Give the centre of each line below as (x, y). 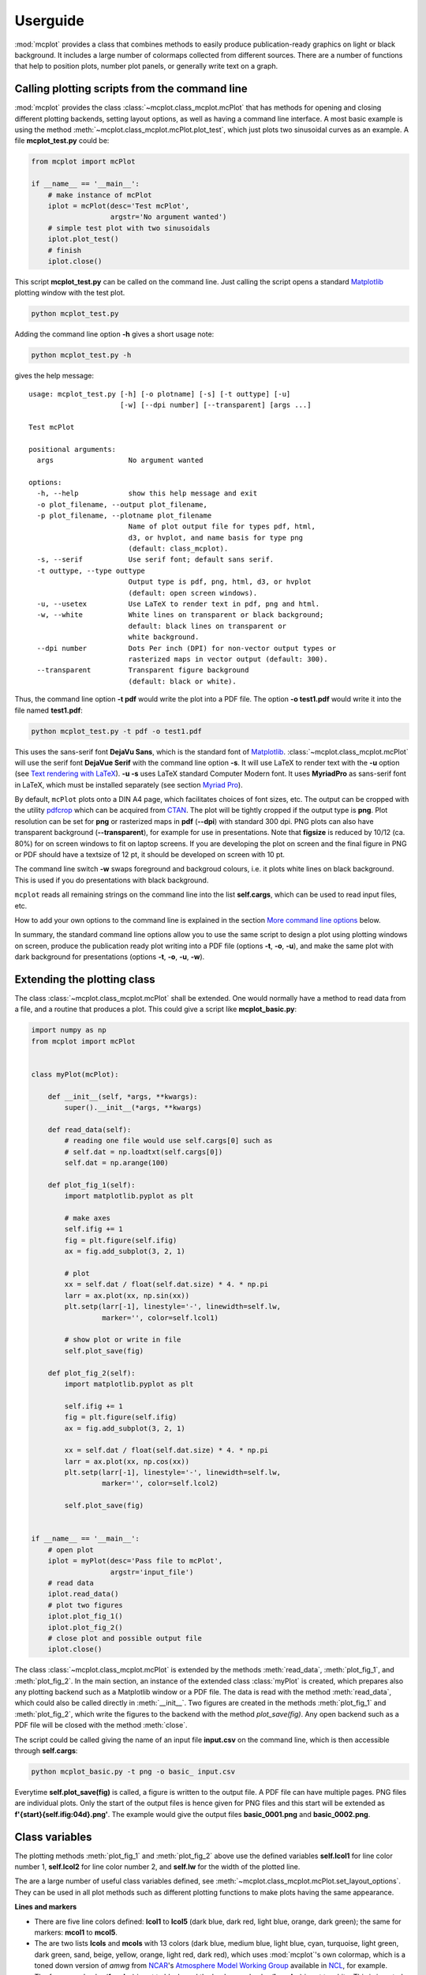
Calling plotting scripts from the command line (131, 89)
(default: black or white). (182, 681)
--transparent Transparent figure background (143, 670)
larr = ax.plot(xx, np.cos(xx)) (127, 1461)
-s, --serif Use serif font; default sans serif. (155, 560)
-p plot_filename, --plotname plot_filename (124, 515)
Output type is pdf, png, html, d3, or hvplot (220, 582)
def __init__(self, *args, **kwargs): (123, 1097)
